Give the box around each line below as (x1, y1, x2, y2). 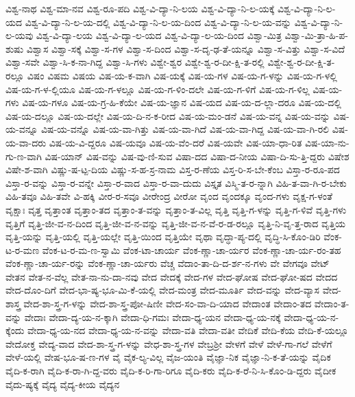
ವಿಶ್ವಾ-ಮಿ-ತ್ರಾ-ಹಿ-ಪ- (284, 28, 349, 42)
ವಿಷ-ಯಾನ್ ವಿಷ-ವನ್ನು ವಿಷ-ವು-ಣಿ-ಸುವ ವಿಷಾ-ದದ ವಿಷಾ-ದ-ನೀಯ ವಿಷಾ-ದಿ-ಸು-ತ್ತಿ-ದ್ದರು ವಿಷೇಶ (45, 149, 350, 163)
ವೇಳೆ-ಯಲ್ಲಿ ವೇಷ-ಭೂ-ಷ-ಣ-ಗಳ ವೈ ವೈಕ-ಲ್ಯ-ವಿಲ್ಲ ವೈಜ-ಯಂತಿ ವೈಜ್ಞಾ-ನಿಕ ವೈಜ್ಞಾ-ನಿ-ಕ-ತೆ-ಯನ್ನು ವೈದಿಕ (5, 350, 331, 364)
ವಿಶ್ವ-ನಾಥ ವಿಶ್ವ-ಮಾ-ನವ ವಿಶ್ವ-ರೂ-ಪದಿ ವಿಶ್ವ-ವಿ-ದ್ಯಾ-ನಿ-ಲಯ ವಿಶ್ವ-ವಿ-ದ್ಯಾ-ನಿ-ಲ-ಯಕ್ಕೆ (5, 1, 275, 15)
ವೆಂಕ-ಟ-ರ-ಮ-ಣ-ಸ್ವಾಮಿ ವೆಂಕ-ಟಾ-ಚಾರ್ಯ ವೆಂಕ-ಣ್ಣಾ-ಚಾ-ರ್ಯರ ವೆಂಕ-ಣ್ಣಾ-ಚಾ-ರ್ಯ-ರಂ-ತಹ (42, 242, 341, 257)
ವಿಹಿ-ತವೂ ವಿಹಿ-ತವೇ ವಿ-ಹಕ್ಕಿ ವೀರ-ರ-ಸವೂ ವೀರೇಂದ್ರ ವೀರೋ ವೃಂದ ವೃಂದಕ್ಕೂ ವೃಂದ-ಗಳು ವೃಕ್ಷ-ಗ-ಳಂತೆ (5, 189, 332, 203)
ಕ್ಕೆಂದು (5, 323, 25, 337)
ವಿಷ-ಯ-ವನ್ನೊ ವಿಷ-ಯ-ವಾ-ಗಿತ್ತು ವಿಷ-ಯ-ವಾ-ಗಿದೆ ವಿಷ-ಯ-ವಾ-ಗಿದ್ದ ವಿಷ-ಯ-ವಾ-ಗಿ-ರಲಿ (40, 122, 330, 136)
